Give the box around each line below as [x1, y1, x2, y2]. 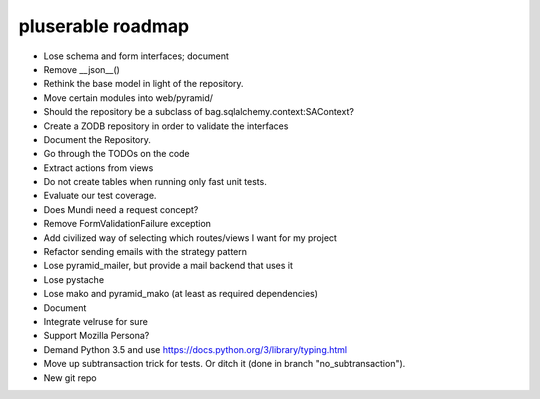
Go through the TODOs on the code [43, 148, 190, 160]
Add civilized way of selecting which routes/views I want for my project [43, 231, 337, 244]
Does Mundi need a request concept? [43, 203, 199, 215]
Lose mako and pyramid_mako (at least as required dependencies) [43, 288, 319, 300]
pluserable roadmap [18, 15, 190, 37]
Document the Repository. [43, 133, 152, 145]
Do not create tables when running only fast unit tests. [43, 176, 267, 188]
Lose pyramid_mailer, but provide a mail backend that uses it [43, 260, 294, 272]
